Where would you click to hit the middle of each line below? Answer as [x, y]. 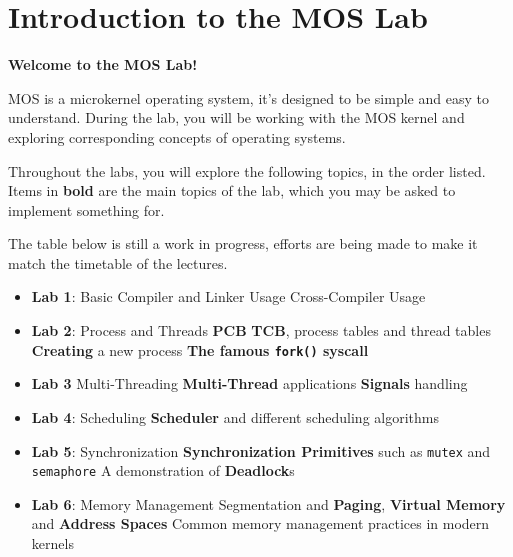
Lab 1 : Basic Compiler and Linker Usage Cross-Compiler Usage [228, 296]
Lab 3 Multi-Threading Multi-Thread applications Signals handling [249, 383]
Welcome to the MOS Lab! [103, 64]
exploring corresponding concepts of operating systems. [177, 136]
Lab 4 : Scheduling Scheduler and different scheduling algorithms [235, 416]
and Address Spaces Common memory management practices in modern [260, 523]
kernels [52, 543]
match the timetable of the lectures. [118, 262]
